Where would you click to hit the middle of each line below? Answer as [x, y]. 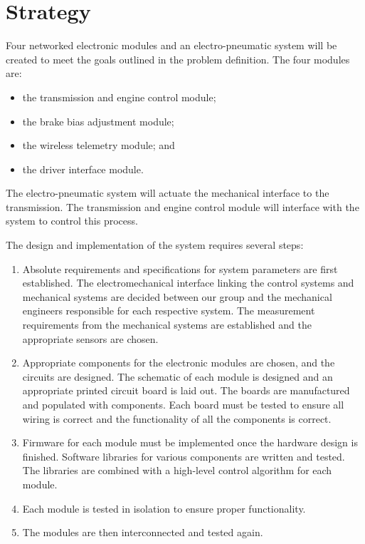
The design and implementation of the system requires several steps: [155, 245]
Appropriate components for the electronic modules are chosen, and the [179, 363]
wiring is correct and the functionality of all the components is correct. [177, 418]
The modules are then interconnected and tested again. [143, 532]
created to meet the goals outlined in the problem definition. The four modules [178, 59]
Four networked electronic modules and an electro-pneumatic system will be [171, 45]
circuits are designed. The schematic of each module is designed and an [178, 376]
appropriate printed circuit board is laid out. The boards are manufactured [186, 390]
